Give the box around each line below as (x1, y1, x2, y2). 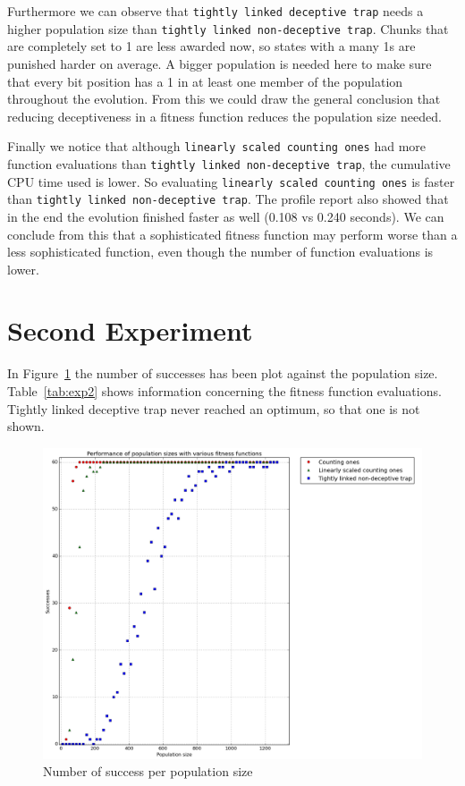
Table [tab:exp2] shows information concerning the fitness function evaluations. (7, 382, 442, 400)
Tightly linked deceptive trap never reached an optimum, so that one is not (7, 399, 420, 418)
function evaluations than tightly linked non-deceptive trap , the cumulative (7, 154, 451, 173)
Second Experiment (7, 312, 253, 349)
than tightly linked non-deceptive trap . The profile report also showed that (7, 190, 449, 208)
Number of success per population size (43, 762, 253, 781)
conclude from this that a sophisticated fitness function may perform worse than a (7, 224, 458, 243)
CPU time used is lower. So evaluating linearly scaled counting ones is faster (7, 172, 455, 190)
